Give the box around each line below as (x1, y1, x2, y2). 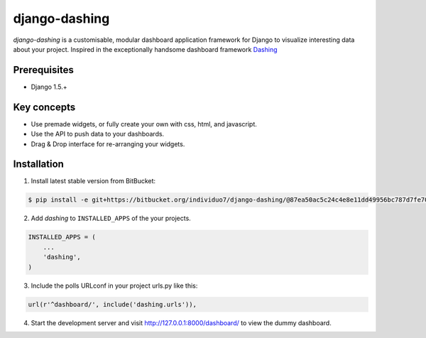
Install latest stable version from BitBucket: (31, 177, 156, 185)
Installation (13, 158, 64, 170)
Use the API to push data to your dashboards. (31, 130, 165, 138)
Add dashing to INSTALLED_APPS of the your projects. (31, 214, 191, 223)
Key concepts (13, 101, 76, 113)
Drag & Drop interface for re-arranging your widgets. (31, 139, 185, 148)
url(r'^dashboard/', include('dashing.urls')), (28, 300, 197, 308)
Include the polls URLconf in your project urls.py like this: (31, 281, 198, 290)
